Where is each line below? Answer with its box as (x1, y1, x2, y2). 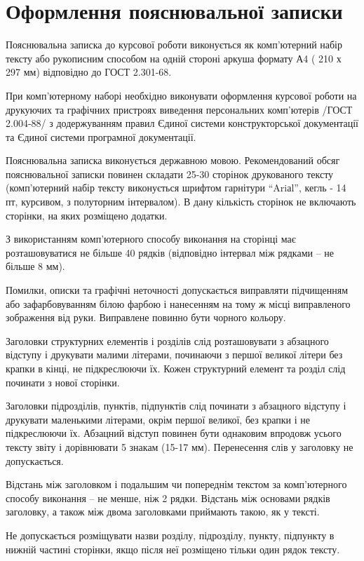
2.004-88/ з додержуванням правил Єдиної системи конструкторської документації (6, 116, 358, 130)
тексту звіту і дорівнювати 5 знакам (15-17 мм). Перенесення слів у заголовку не (6, 439, 353, 454)
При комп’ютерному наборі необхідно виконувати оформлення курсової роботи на (6, 88, 357, 102)
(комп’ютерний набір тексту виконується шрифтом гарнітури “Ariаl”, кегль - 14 (6, 180, 346, 195)
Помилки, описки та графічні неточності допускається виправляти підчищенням (6, 283, 349, 297)
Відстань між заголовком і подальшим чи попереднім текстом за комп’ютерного (6, 477, 347, 492)
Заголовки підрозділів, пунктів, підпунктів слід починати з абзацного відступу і (6, 398, 346, 413)
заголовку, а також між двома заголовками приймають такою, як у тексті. (6, 504, 320, 519)
